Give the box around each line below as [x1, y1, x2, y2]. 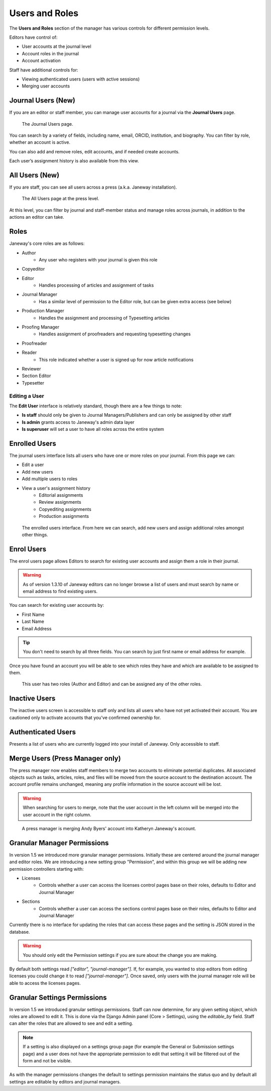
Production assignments [39, 513, 89, 519]
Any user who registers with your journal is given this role [39, 256, 158, 262]
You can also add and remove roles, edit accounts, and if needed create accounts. [9, 148, 180, 154]
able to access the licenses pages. [9, 980, 81, 986]
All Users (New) [9, 171, 60, 179]
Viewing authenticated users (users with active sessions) [22, 76, 140, 82]
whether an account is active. [9, 139, 70, 145]
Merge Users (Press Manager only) [9, 754, 121, 763]
